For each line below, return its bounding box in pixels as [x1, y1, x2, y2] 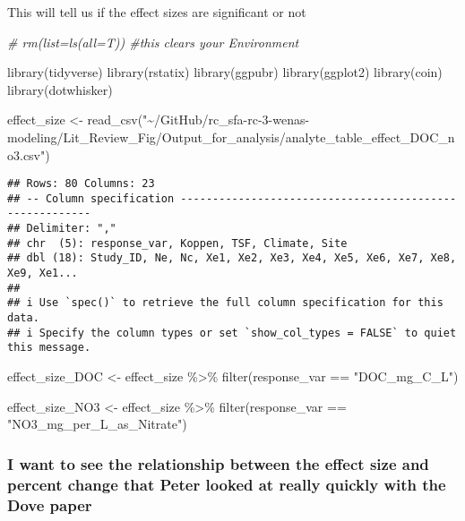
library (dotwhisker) [7, 80, 113, 98]
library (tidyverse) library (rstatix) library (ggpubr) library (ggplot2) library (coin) [7, 63, 443, 81]
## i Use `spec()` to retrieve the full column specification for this [7, 296, 443, 310]
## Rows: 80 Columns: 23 [7, 177, 155, 191]
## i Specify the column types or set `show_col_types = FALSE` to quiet [7, 326, 457, 339]
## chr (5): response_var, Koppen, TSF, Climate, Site [7, 236, 348, 250]
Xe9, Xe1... [7, 267, 78, 280]
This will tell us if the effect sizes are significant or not [7, 3, 306, 21]
